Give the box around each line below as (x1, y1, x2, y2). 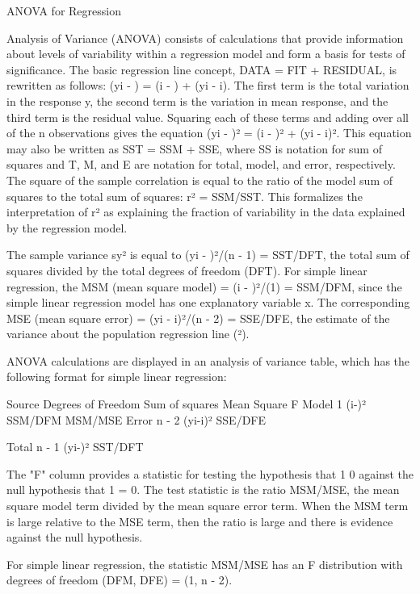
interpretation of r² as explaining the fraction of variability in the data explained (6, 203, 405, 220)
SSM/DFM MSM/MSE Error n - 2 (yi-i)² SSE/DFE (6, 411, 267, 428)
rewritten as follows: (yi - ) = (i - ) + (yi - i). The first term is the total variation (6, 77, 409, 94)
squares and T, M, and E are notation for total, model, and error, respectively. (6, 156, 396, 173)
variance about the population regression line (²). (6, 325, 250, 342)
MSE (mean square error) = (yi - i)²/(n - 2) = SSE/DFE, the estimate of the (6, 309, 390, 326)
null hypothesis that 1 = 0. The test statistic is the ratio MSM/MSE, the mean (6, 481, 400, 498)
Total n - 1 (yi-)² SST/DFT (6, 438, 144, 455)
